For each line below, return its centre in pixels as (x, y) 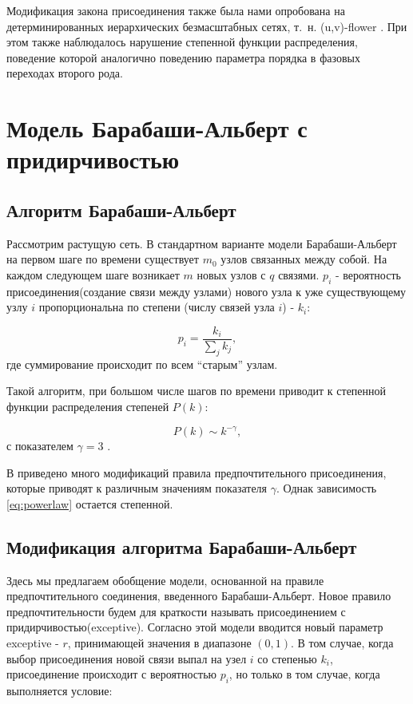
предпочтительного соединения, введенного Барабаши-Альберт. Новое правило (199, 596)
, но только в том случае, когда (304, 674)
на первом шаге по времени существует (103, 259)
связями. (299, 274)
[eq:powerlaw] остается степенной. (90, 503)
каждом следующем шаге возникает (93, 274)
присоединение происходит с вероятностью (111, 674)
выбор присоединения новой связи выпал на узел (127, 658)
